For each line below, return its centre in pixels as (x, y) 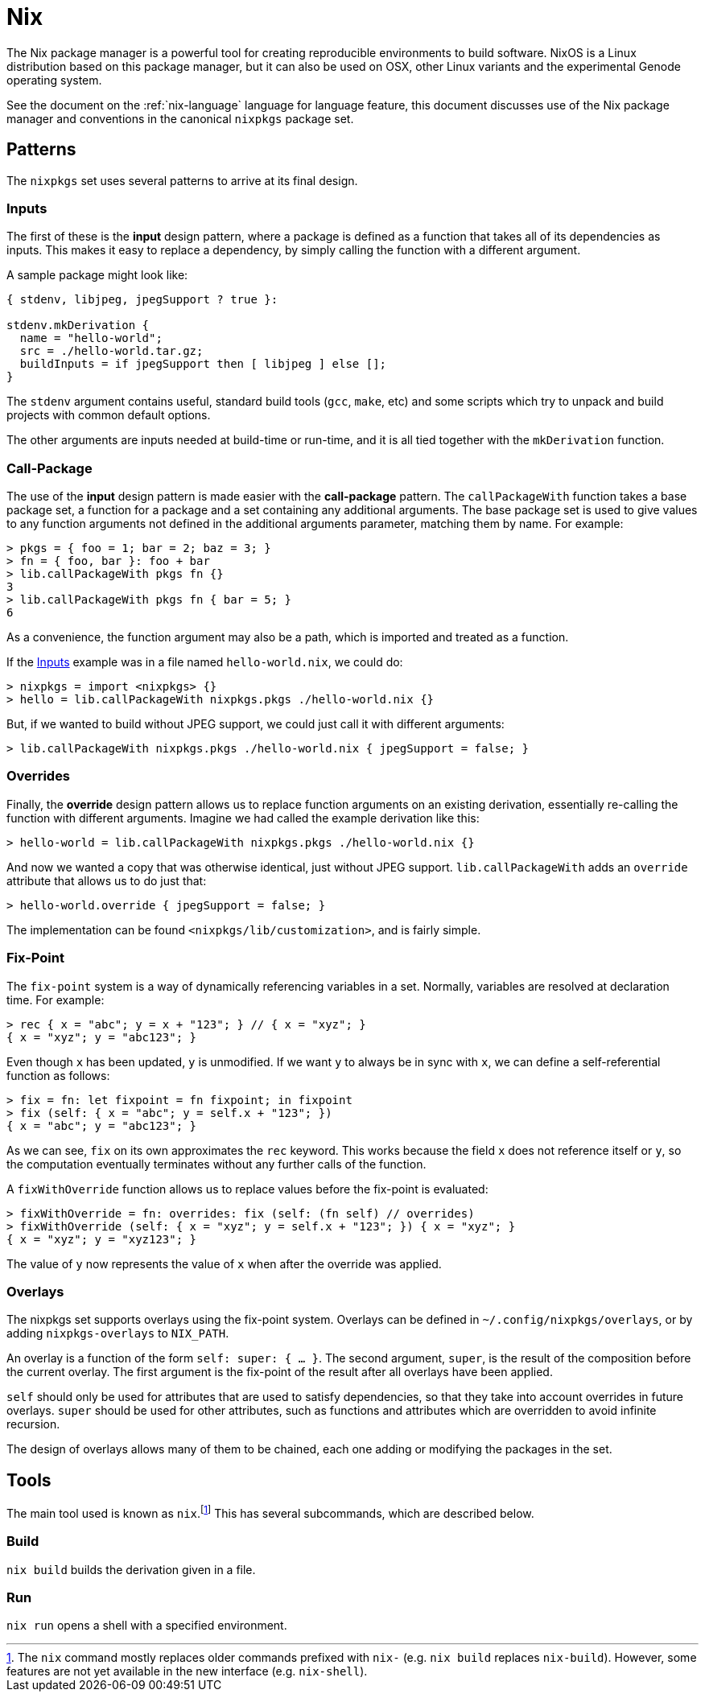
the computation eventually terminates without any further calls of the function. (216, 1164)
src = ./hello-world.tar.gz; (111, 351)
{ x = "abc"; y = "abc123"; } (102, 1125)
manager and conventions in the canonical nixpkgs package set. (180, 118)
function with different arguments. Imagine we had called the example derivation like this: (243, 818)
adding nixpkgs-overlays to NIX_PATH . (118, 1333)
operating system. (54, 80)
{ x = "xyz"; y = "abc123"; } (102, 1037)
